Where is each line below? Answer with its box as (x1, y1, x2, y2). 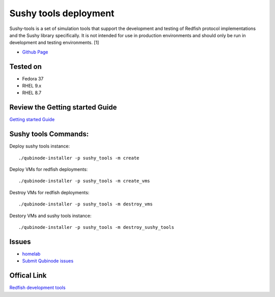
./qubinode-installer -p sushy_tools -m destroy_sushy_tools (18, 224, 174, 230)
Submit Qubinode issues (22, 258, 74, 264)
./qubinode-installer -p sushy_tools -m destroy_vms (18, 201, 153, 207)
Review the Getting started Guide (9, 103, 117, 112)
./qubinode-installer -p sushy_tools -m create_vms (18, 178, 150, 184)
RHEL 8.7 (22, 90, 42, 96)
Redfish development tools (9, 285, 66, 291)
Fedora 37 (22, 75, 44, 81)
